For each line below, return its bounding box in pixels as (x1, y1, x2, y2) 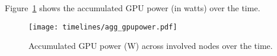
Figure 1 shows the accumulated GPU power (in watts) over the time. (5, 2, 260, 14)
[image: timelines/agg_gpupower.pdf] (28, 22, 177, 31)
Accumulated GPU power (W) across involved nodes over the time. (28, 39, 273, 52)
